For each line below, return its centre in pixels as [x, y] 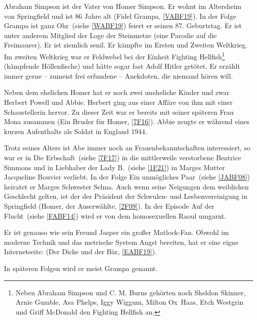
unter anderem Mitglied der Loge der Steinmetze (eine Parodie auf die [110, 35]
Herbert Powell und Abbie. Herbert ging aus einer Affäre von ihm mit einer [118, 102]
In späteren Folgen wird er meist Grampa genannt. [81, 268]
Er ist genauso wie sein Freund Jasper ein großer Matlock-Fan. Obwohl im [117, 232]
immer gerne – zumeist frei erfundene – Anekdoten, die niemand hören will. [119, 75]
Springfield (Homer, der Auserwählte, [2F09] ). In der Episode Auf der [109, 206]
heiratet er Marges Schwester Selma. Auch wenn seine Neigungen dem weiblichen [127, 186]
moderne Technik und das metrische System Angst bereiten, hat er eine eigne [121, 242]
